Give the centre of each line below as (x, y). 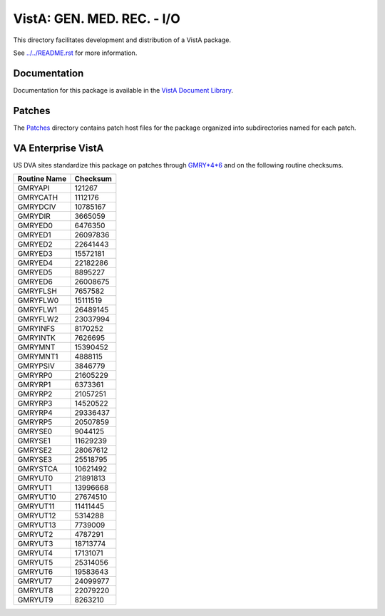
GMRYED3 (35, 254)
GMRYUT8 (35, 590)
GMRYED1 (34, 235)
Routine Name (42, 179)
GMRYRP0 (35, 376)
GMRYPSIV (36, 366)
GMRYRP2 (35, 394)
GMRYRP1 (34, 385)
